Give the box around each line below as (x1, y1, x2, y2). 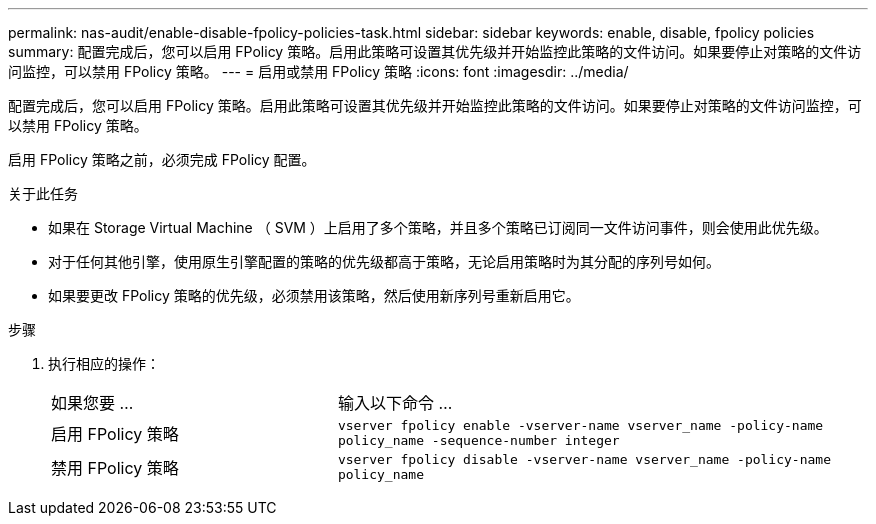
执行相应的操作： (48, 355, 160, 372)
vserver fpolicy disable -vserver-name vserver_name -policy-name (337, 452, 831, 467)
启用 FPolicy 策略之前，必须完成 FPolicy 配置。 (8, 151, 316, 168)
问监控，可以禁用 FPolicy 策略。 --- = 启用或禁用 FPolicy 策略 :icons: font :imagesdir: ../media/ (8, 63, 629, 80)
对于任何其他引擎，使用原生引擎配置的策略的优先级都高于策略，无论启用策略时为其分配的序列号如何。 (48, 253, 720, 270)
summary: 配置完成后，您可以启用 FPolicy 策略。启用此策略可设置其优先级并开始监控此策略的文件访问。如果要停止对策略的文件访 (8, 43, 862, 60)
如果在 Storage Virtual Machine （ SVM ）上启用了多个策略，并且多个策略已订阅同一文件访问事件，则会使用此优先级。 (48, 219, 828, 236)
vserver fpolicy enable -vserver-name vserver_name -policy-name (337, 418, 824, 433)
